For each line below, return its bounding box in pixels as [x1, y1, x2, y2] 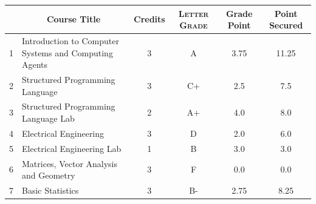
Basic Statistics [22, 183, 79, 196]
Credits [134, 13, 165, 25]
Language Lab [22, 112, 75, 124]
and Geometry [22, 169, 75, 182]
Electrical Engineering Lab [22, 142, 122, 154]
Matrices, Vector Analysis [22, 157, 118, 169]
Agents [22, 58, 48, 71]
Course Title [46, 13, 101, 25]
